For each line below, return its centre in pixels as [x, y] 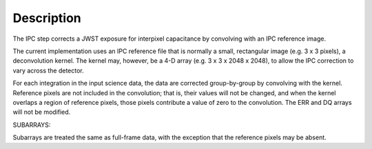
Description [47, 18]
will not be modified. [42, 112]
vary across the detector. [48, 70]
